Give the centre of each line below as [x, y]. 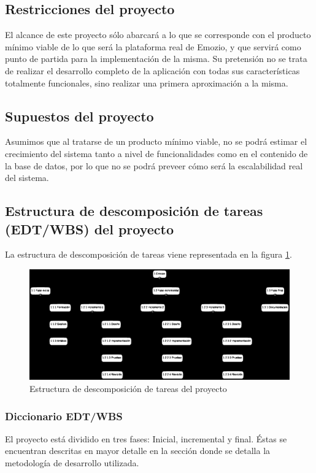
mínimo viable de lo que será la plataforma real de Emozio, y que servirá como [153, 46]
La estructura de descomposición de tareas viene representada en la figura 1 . [148, 254]
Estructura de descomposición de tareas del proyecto [128, 389]
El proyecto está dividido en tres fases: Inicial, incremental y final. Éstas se [146, 438]
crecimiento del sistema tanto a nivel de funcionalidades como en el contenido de [156, 153]
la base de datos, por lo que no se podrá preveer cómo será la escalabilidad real [154, 165]
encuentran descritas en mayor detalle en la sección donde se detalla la [138, 451]
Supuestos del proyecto [79, 116]
